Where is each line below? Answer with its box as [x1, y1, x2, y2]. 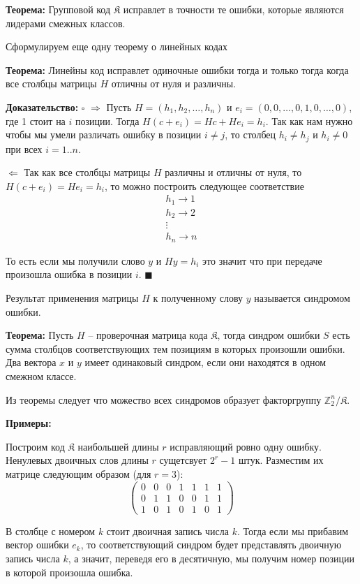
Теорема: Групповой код [6, 2, 111, 16]
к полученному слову [153, 291, 243, 305]
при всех [6, 141, 43, 156]
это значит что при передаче [202, 253, 322, 268]
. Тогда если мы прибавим [237, 523, 349, 538]
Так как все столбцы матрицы [24, 165, 151, 180]
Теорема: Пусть [6, 328, 74, 342]
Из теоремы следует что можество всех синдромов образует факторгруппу [6, 392, 322, 407]
